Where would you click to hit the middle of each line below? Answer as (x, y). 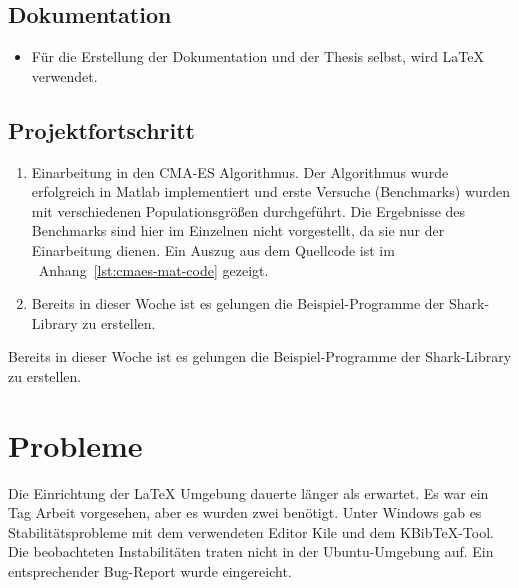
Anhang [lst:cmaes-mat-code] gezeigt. (153, 269)
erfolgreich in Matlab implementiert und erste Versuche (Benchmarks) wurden (271, 191)
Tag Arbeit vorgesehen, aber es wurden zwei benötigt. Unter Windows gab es (245, 512)
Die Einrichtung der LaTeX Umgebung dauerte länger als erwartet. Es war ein (248, 492)
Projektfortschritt (102, 129)
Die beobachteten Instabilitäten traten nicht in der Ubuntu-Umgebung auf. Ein (251, 551)
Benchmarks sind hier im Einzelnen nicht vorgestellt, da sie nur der (238, 230)
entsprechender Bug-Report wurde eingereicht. (150, 571)
